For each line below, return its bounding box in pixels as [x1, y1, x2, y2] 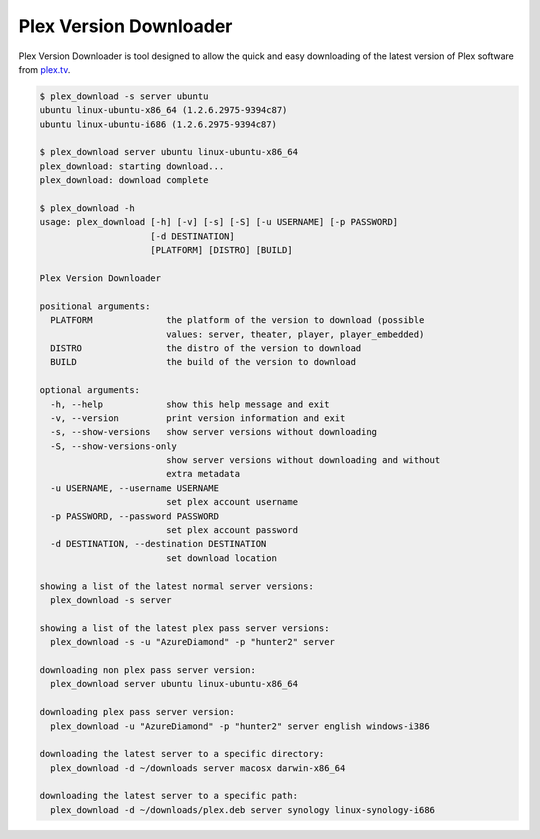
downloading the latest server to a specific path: [39, 790, 299, 802]
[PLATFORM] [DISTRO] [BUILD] [150, 245, 294, 256]
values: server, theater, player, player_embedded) [165, 328, 425, 340]
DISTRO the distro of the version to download [50, 342, 362, 354]
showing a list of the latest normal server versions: [39, 580, 314, 592]
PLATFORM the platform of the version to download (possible [50, 315, 425, 326]
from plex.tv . [18, 63, 71, 75]
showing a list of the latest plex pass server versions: [39, 622, 330, 634]
